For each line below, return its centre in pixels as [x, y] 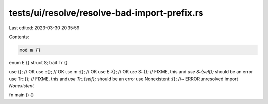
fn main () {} [22, 95]
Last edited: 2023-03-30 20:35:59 [44, 28]
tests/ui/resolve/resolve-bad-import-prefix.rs [106, 13]
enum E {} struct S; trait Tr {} [38, 62]
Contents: [19, 37]
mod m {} [30, 50]
